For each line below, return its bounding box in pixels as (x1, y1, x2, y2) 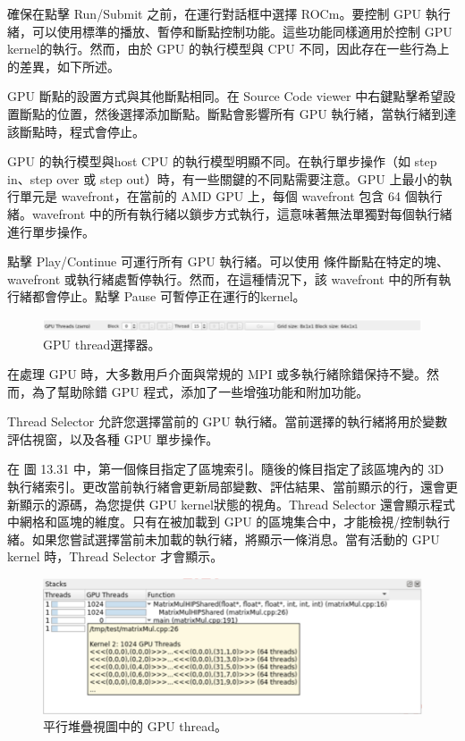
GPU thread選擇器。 (43, 334, 161, 353)
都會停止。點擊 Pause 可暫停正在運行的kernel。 (31, 287, 306, 306)
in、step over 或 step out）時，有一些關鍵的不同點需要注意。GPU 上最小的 (7, 169, 440, 188)
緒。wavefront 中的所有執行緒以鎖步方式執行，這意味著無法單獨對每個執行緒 (7, 204, 452, 223)
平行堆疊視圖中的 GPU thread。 (43, 717, 228, 736)
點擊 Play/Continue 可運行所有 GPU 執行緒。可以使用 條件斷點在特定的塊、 (7, 252, 449, 271)
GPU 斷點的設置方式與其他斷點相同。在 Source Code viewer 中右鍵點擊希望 (7, 87, 444, 105)
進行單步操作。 (7, 222, 95, 240)
